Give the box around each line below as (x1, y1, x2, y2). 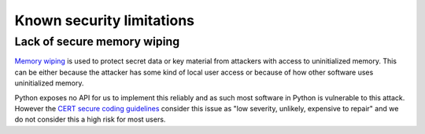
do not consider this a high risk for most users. (14, 114, 166, 125)
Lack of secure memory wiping (14, 34, 180, 49)
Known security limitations (14, 12, 195, 29)
